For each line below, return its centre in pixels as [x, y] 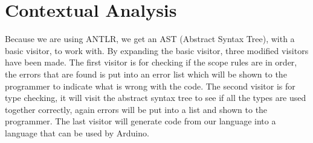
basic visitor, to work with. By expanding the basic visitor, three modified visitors [157, 50]
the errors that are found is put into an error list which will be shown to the [146, 74]
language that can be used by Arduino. [77, 132]
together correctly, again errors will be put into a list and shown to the [136, 109]
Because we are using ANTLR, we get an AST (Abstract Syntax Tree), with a [150, 39]
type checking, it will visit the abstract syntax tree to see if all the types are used [156, 98]
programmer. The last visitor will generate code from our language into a [140, 121]
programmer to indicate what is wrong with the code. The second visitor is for [150, 86]
